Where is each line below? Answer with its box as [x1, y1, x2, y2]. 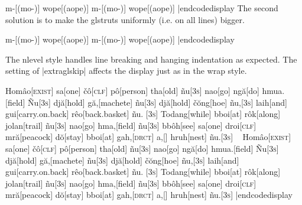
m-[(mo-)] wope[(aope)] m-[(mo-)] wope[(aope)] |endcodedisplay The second [5, 2, 278, 14]
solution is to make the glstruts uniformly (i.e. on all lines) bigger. [5, 13, 245, 25]
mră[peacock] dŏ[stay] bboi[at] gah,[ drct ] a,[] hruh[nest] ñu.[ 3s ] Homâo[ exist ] [5, 131, 291, 143]
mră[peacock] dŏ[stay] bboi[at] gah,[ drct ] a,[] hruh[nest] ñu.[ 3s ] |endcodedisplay [5, 188, 293, 201]
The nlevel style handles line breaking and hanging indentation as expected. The [5, 53, 297, 65]
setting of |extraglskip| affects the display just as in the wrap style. [5, 64, 247, 77]
